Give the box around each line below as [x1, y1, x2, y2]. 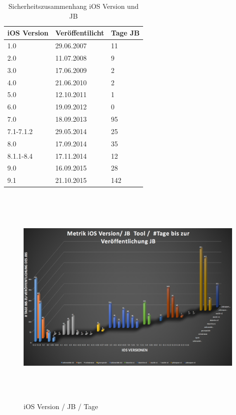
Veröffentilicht [55, 28, 104, 38]
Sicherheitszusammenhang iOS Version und [8, 1, 139, 11]
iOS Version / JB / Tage [24, 401, 98, 411]
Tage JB [111, 28, 140, 38]
